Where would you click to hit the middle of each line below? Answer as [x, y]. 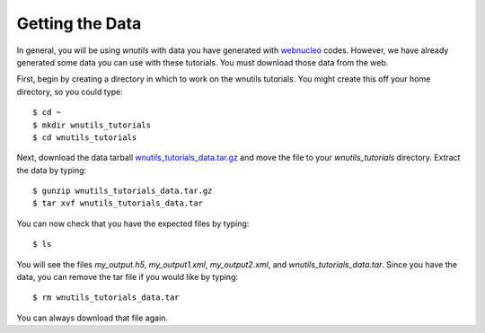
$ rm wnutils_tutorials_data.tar [106, 298]
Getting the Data [79, 23]
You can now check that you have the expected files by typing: [133, 223]
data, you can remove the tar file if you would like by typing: [127, 277]
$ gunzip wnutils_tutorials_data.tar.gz [123, 191]
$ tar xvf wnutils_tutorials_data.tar [118, 203]
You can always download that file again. [92, 318]
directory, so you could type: [70, 92]
